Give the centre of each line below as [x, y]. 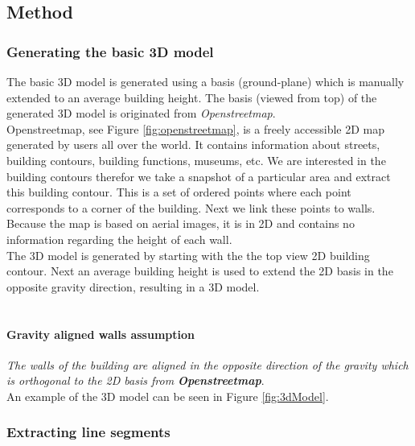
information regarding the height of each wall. [119, 239]
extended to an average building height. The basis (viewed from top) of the [192, 97]
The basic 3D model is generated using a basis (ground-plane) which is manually [205, 81]
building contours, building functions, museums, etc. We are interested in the [196, 160]
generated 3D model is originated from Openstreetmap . [141, 113]
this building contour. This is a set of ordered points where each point [179, 192]
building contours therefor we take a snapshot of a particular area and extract [199, 176]
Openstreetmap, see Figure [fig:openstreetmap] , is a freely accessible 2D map [195, 128]
